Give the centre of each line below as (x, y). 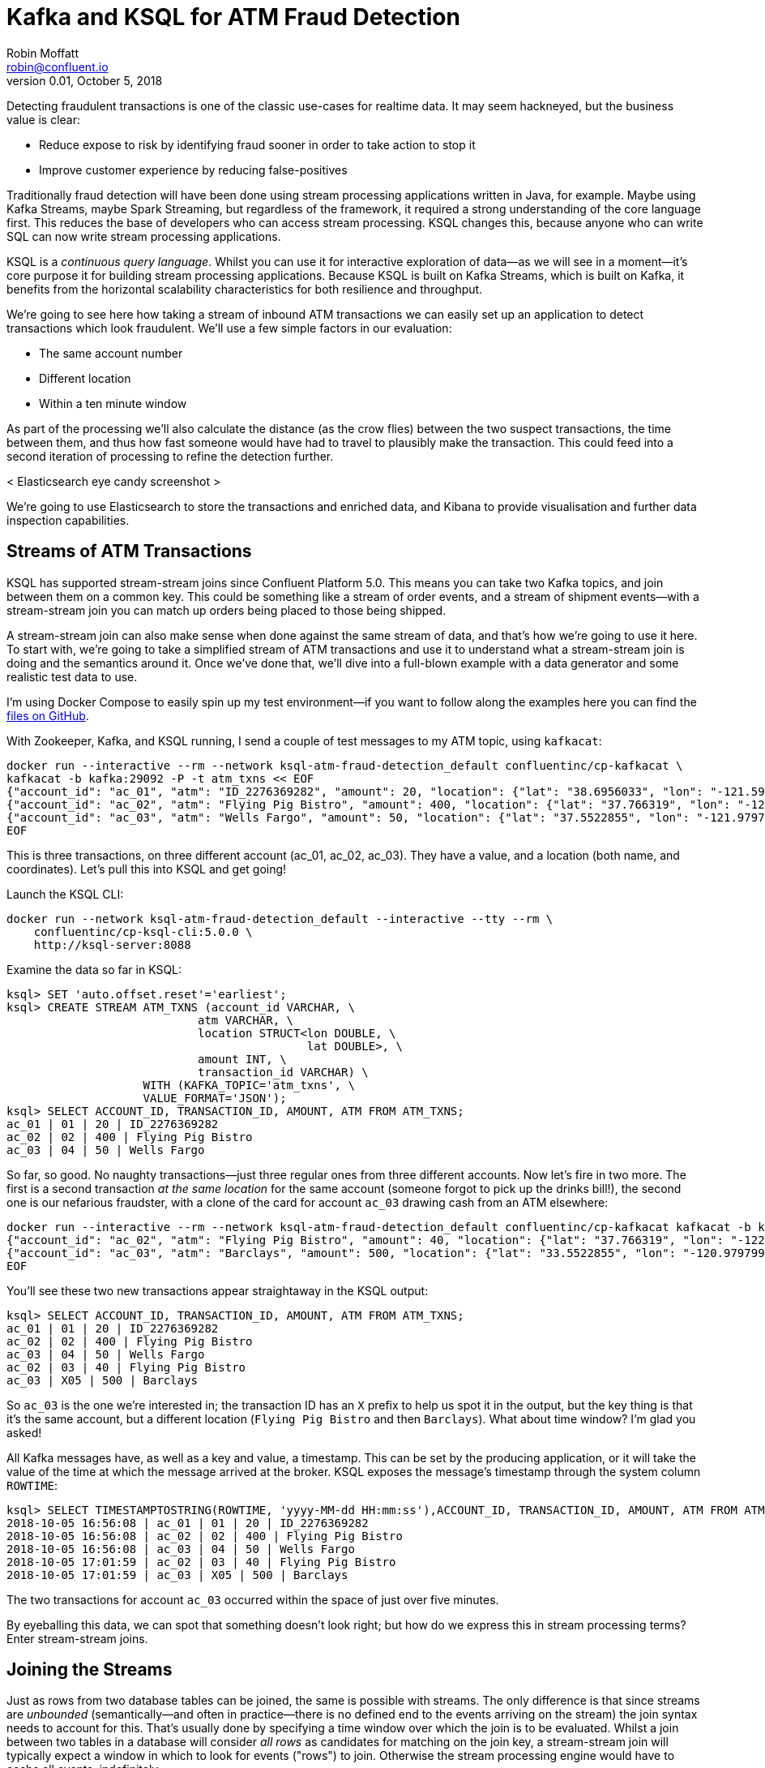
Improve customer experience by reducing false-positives (193, 170)
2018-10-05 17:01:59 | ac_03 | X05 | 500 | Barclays (177, 1575)
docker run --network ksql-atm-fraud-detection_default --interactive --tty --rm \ (280, 918)
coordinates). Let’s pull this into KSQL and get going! (147, 869)
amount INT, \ (242, 1059)
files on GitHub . (48, 715)
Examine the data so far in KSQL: (94, 969)
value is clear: (43, 119)
